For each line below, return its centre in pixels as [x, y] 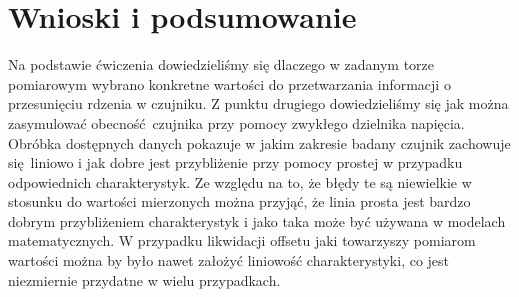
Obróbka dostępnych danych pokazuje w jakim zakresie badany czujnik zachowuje [259, 142]
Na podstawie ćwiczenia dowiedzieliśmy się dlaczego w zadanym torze [221, 64]
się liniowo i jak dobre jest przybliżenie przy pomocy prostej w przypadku [235, 162]
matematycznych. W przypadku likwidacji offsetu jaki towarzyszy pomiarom [242, 240]
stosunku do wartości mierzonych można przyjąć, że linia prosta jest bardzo [239, 201]
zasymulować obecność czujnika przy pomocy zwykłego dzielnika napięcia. [236, 122]
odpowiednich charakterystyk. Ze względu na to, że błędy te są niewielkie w [240, 181]
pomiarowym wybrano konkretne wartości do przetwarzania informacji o [229, 83]
